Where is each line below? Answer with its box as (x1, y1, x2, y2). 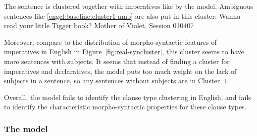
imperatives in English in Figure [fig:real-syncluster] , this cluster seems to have (4, 46, 244, 57)
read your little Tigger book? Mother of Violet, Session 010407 (4, 20, 194, 31)
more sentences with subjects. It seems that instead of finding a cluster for (4, 56, 230, 66)
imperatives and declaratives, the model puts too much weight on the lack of (4, 66, 237, 76)
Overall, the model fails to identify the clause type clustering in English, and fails (4, 92, 251, 102)
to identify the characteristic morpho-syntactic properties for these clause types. (4, 102, 247, 112)
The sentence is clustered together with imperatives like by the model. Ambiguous (4, 1, 254, 11)
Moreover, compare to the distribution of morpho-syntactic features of (4, 36, 217, 47)
